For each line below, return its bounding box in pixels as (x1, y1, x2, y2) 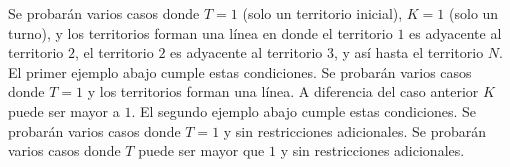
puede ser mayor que (138, 140, 265, 161)
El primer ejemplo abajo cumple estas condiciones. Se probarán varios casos (8, 61, 472, 82)
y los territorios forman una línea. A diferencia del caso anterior (87, 81, 479, 102)
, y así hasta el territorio (333, 42, 484, 63)
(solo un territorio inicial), (242, 3, 403, 23)
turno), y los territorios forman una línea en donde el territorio (8, 22, 393, 43)
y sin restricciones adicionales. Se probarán (223, 120, 486, 141)
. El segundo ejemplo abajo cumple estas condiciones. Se (131, 100, 477, 121)
